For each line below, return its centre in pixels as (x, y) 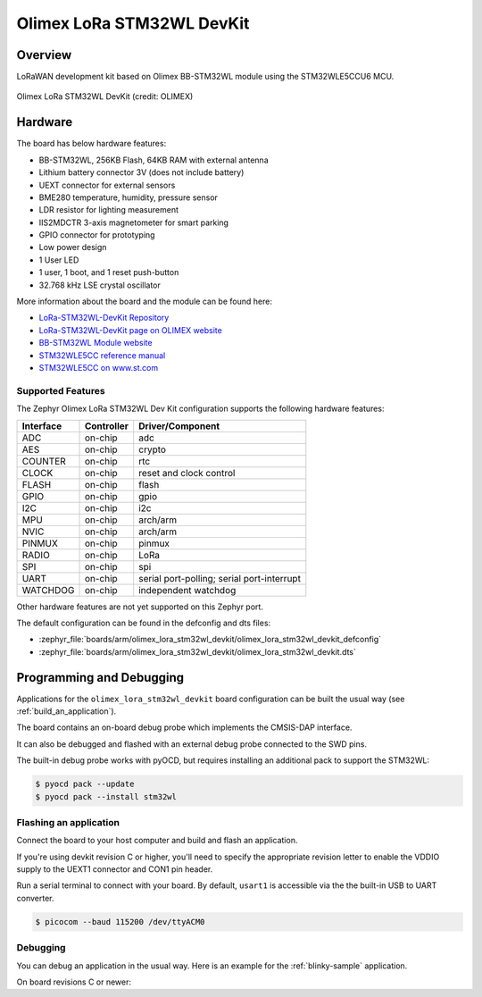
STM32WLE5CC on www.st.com (99, 368)
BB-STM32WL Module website (96, 343)
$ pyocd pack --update (85, 784)
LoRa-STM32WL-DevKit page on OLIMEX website (130, 330)
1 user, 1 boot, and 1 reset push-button (109, 272)
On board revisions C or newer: (74, 982)
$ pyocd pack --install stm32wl (106, 796)
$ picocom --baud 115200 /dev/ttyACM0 (120, 922)
